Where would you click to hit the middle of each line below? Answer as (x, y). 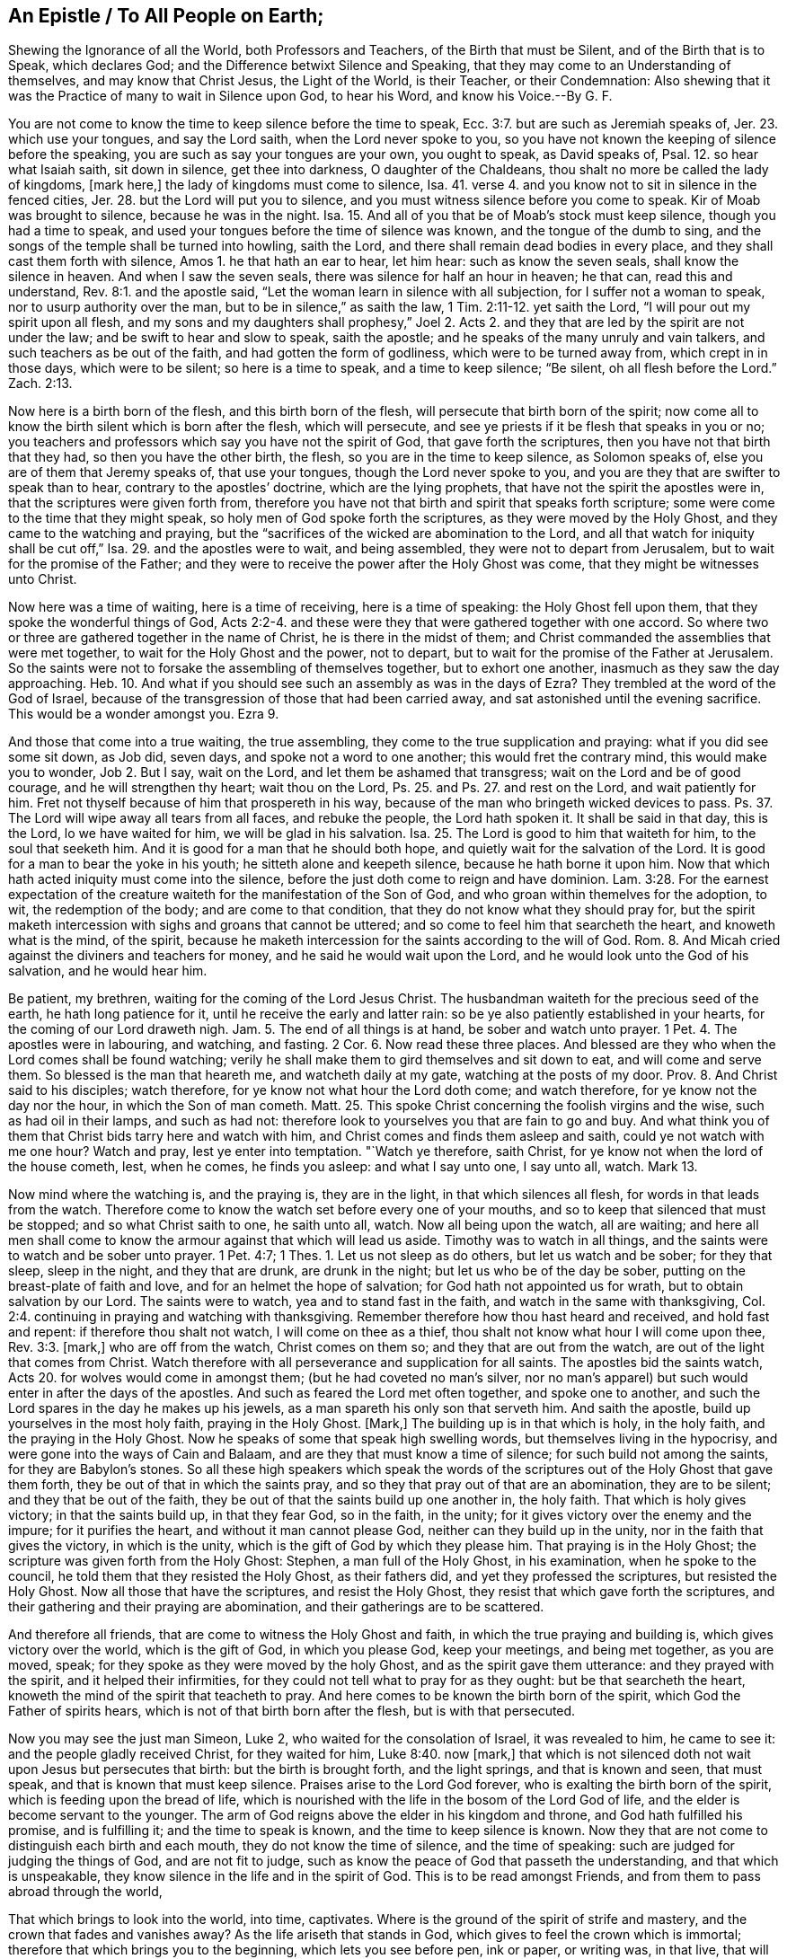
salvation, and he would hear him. (108, 971)
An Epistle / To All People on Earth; (166, 16)
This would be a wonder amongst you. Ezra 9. (144, 714)
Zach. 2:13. (40, 384)
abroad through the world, (85, 1892)
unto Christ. (43, 579)
